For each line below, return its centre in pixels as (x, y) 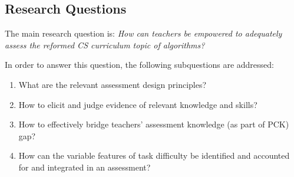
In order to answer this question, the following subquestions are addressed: (139, 65)
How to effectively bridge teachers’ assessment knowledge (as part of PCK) (154, 124)
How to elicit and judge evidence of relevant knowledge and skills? (138, 104)
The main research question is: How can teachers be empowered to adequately (143, 33)
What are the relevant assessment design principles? (113, 84)
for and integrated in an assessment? (85, 167)
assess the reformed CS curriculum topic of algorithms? (105, 45)
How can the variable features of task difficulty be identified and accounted (154, 155)
